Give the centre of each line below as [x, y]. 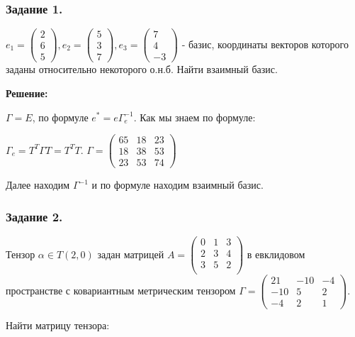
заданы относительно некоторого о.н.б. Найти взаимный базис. [142, 69]
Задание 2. [34, 216]
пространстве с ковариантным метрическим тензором [121, 290]
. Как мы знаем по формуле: [195, 117]
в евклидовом [276, 254]
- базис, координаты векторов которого [265, 44]
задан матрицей [131, 254]
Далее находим [38, 185]
